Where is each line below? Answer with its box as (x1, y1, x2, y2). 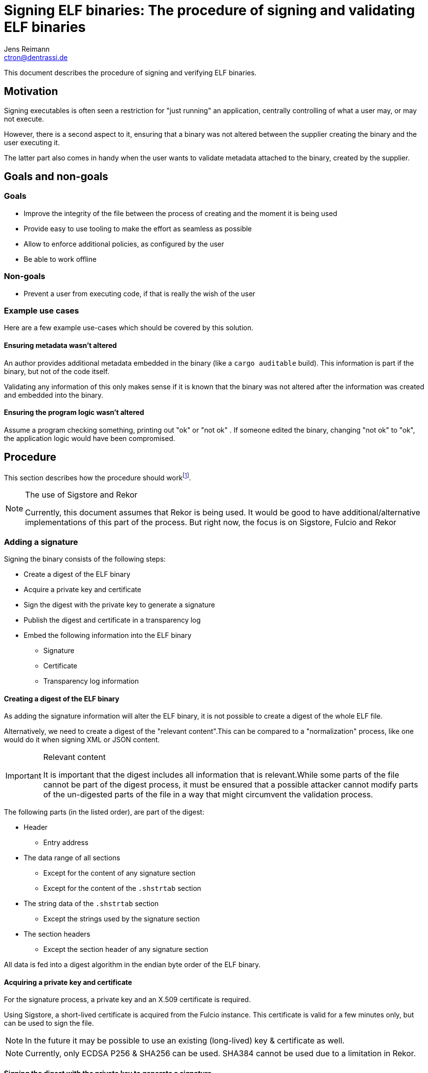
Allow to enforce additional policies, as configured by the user (24, 239, 224, 248)
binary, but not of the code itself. (4, 367, 110, 376)
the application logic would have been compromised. (4, 434, 175, 442)
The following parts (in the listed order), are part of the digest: (4, 808, 205, 817)
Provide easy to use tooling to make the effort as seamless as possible (24, 224, 252, 233)
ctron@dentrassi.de (4, 53, 68, 62)
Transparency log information (43, 677, 139, 685)
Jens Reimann (4, 44, 50, 53)
